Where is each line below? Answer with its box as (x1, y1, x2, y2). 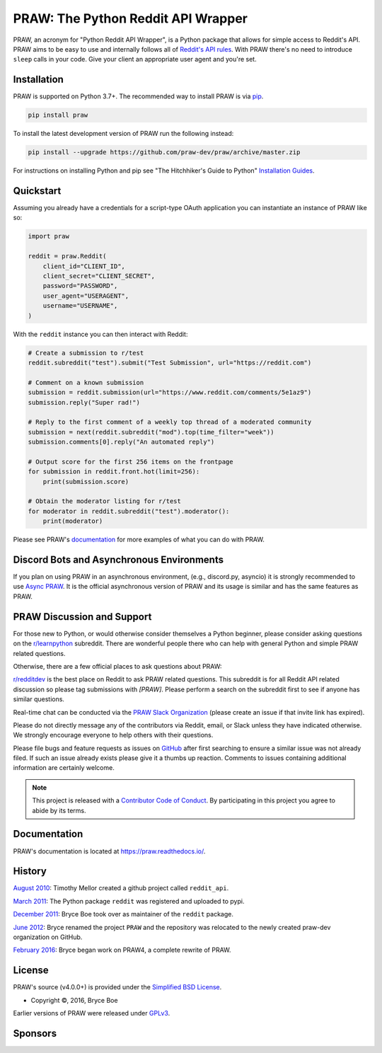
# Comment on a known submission (28, 379, 144, 386)
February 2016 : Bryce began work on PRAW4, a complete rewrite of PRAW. (13, 945, 231, 955)
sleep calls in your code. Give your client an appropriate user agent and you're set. (13, 55, 257, 64)
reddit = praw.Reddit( (28, 252, 107, 260)
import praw (28, 232, 70, 241)
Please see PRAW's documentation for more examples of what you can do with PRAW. (13, 535, 265, 544)
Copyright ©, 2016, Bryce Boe (30, 996, 118, 1004)
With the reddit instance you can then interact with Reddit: (13, 330, 188, 338)
